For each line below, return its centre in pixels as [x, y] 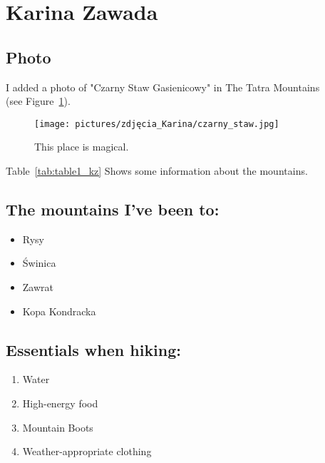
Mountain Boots [58, 427]
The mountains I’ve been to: [113, 209]
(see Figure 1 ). [38, 101]
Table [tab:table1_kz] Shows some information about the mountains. [157, 171]
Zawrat [38, 287]
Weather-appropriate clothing [87, 451]
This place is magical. [82, 147]
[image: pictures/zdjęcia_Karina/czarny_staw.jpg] [157, 124]
